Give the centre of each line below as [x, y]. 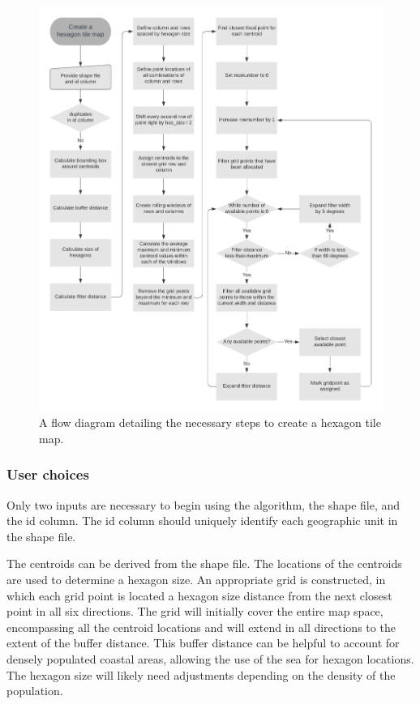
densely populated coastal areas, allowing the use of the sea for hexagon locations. [210, 658]
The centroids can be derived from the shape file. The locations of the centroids [204, 563]
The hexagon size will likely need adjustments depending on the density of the [201, 674]
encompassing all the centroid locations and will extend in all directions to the [201, 627]
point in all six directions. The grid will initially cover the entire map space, [195, 611]
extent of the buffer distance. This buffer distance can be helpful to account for [203, 643]
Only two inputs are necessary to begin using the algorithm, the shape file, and [204, 504]
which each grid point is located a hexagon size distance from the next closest [199, 595]
